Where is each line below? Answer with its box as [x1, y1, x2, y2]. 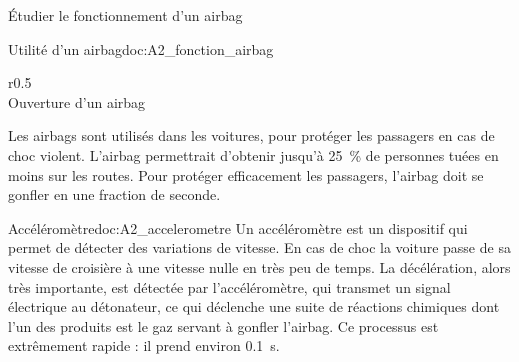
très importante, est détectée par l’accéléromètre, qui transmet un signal [8, 276, 451, 297]
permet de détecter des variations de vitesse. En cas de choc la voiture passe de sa [8, 237, 511, 258]
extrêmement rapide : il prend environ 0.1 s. [8, 335, 280, 356]
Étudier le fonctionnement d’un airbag [8, 5, 243, 25]
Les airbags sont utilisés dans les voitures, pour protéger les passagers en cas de [8, 125, 495, 146]
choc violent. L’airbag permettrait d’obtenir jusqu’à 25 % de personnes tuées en [8, 144, 499, 165]
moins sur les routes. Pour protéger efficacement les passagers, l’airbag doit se [8, 164, 484, 185]
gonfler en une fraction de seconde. [8, 184, 221, 205]
